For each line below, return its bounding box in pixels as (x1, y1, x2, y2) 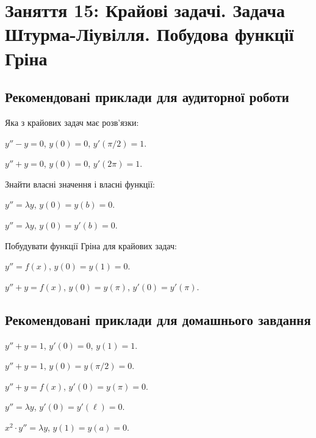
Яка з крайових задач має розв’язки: (5, 115, 139, 128)
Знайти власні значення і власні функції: (5, 177, 155, 190)
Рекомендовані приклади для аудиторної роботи (5, 87, 289, 106)
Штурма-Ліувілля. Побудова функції (5, 21, 294, 46)
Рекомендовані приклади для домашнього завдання (5, 310, 311, 329)
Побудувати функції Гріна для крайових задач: (5, 239, 177, 252)
